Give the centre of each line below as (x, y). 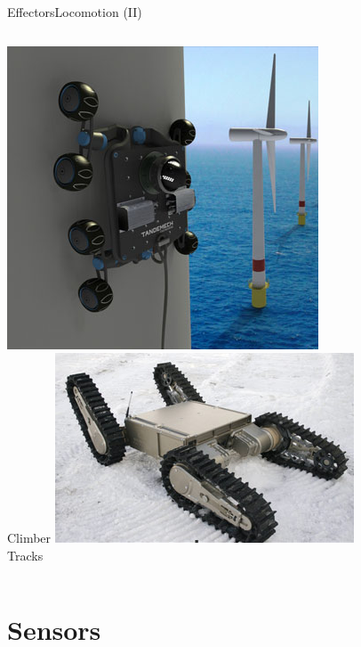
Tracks (25, 555)
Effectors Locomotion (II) (75, 12)
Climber (29, 538)
